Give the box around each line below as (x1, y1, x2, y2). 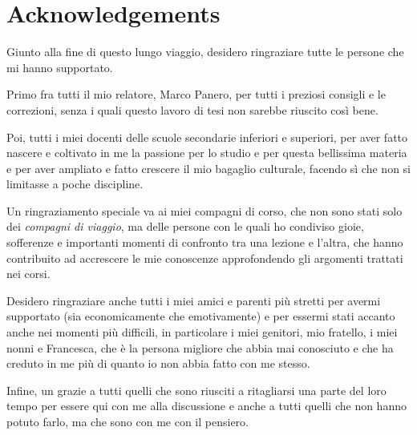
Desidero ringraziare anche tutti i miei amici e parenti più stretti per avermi (6, 292, 381, 308)
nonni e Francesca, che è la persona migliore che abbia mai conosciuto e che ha (6, 339, 394, 356)
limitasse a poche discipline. (6, 175, 144, 192)
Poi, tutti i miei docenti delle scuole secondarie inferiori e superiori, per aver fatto (6, 128, 408, 145)
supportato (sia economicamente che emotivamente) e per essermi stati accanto (6, 308, 395, 324)
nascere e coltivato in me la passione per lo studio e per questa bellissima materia (6, 144, 407, 161)
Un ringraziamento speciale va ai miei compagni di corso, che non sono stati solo (6, 202, 403, 219)
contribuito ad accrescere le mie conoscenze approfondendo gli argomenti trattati (6, 249, 403, 266)
